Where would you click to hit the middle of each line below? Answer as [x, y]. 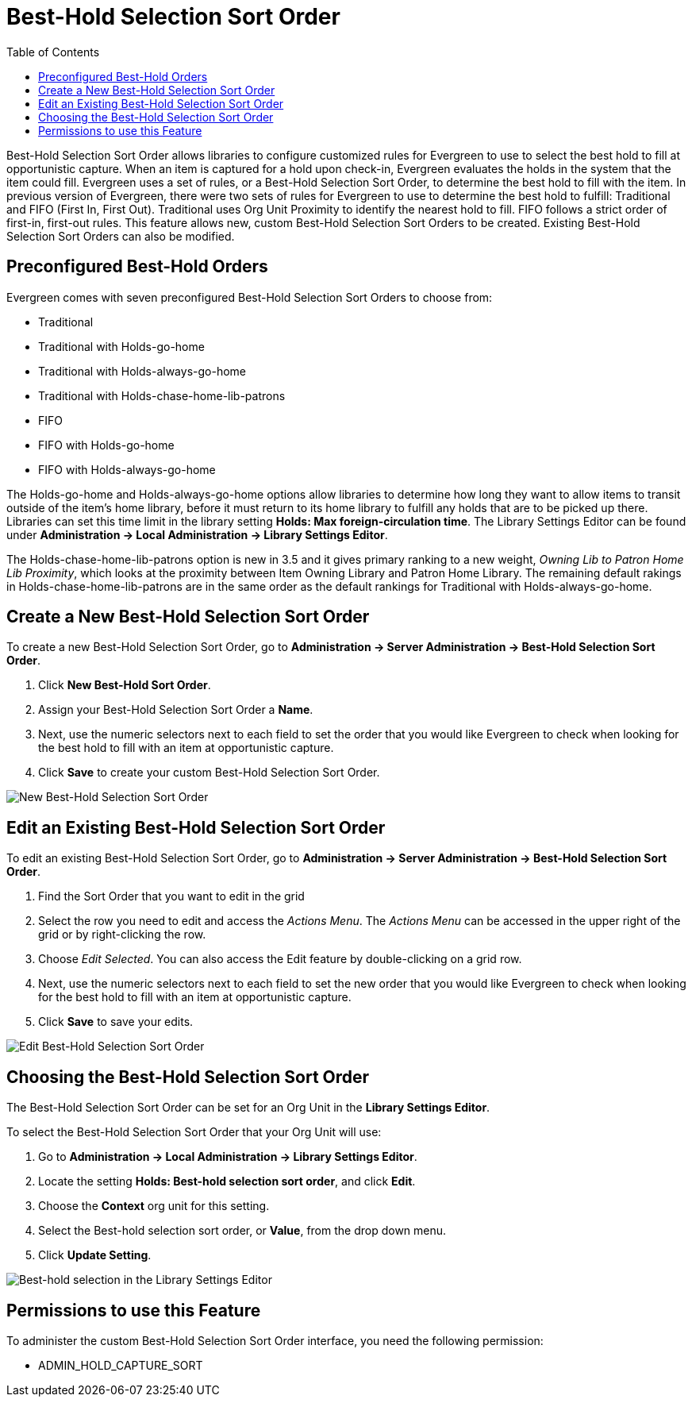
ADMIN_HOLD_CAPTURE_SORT [121, 1365]
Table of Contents [53, 52]
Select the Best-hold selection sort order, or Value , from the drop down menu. [242, 1231]
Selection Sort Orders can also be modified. [121, 236]
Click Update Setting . [95, 1255]
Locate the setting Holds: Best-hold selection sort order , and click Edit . [227, 1181]
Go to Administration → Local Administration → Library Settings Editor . [228, 1157]
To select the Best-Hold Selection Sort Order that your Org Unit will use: [194, 1132]
